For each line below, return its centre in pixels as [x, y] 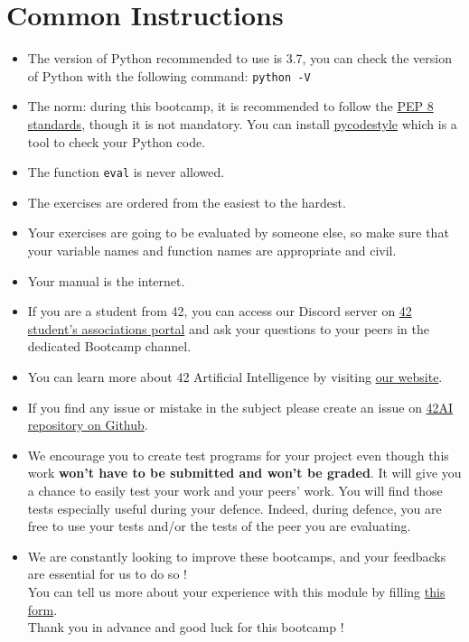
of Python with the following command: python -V [169, 75]
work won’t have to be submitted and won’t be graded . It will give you [244, 473]
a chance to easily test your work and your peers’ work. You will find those [235, 490]
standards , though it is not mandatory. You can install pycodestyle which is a [242, 123]
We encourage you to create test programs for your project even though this [238, 455]
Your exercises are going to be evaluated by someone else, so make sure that [238, 233]
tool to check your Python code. [117, 141]
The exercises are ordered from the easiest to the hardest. [187, 202]
